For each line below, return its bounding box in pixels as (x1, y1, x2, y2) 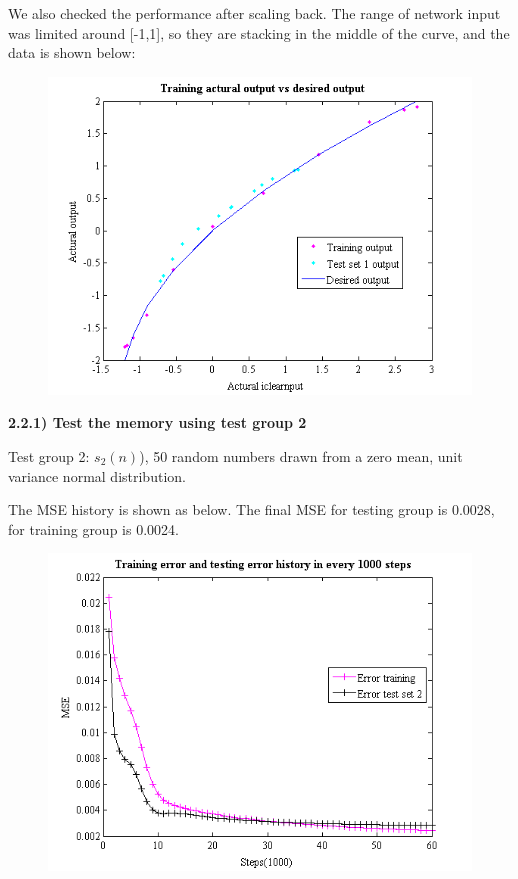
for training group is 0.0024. (8, 518, 179, 539)
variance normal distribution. (8, 465, 186, 486)
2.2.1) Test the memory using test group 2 (8, 412, 307, 433)
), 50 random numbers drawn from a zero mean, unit (139, 445, 463, 466)
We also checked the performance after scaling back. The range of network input (8, 3, 501, 23)
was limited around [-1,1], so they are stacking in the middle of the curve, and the (8, 22, 510, 43)
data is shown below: (8, 42, 136, 63)
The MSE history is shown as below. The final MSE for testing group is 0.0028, (8, 499, 495, 520)
